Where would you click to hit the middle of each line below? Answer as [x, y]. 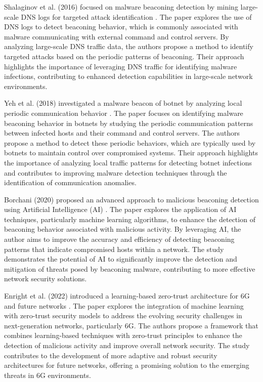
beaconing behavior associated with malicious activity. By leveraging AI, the [123, 229]
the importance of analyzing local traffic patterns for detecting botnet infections [128, 162]
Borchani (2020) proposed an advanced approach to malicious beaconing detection [131, 199]
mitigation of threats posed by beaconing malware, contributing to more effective [130, 268]
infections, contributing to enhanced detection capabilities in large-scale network [128, 76]
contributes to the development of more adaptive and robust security [111, 355]
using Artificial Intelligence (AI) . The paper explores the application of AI [120, 209]
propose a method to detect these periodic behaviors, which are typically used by [130, 142]
